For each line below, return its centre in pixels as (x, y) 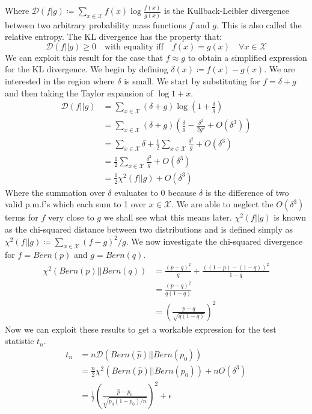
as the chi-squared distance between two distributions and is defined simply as (149, 229)
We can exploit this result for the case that (84, 57)
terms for (22, 217)
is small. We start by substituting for (192, 81)
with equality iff (134, 47)
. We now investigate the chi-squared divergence (214, 241)
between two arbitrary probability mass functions (96, 24)
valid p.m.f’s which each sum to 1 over (76, 204)
